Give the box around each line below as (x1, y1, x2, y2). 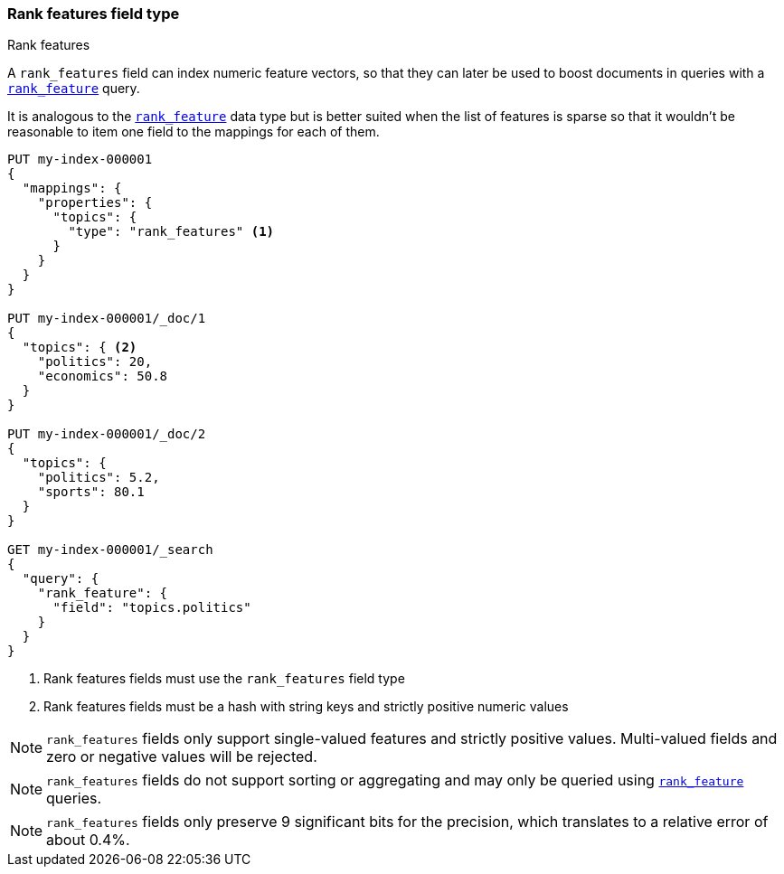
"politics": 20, (37, 354, 153, 370)
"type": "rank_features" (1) (68, 224, 275, 240)
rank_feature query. (7, 80, 140, 97)
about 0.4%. (46, 831, 130, 850)
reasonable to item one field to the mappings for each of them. (7, 124, 380, 140)
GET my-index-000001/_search (7, 542, 213, 558)
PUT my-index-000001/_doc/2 (7, 427, 206, 442)
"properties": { (37, 195, 153, 211)
